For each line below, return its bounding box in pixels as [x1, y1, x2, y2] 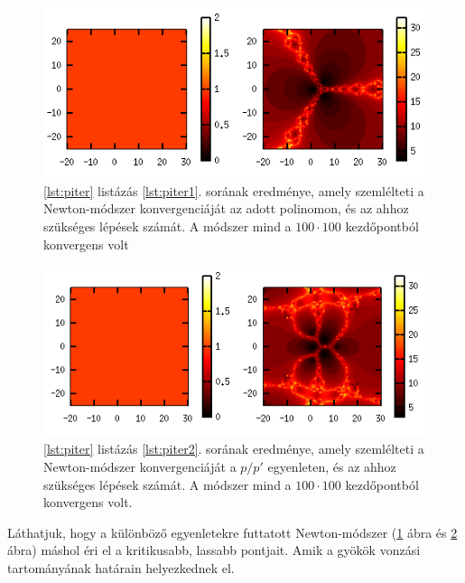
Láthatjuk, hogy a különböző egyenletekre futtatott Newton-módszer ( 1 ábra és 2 [7, 522, 458, 541]
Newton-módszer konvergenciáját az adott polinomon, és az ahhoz [43, 199, 409, 218]
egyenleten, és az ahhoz [267, 456, 396, 475]
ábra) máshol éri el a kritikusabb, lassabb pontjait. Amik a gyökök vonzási [7, 541, 421, 559]
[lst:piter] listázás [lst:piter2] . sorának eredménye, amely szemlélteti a [43, 439, 424, 458]
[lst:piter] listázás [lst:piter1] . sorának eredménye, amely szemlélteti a [43, 181, 424, 200]
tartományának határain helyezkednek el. [7, 558, 235, 577]
